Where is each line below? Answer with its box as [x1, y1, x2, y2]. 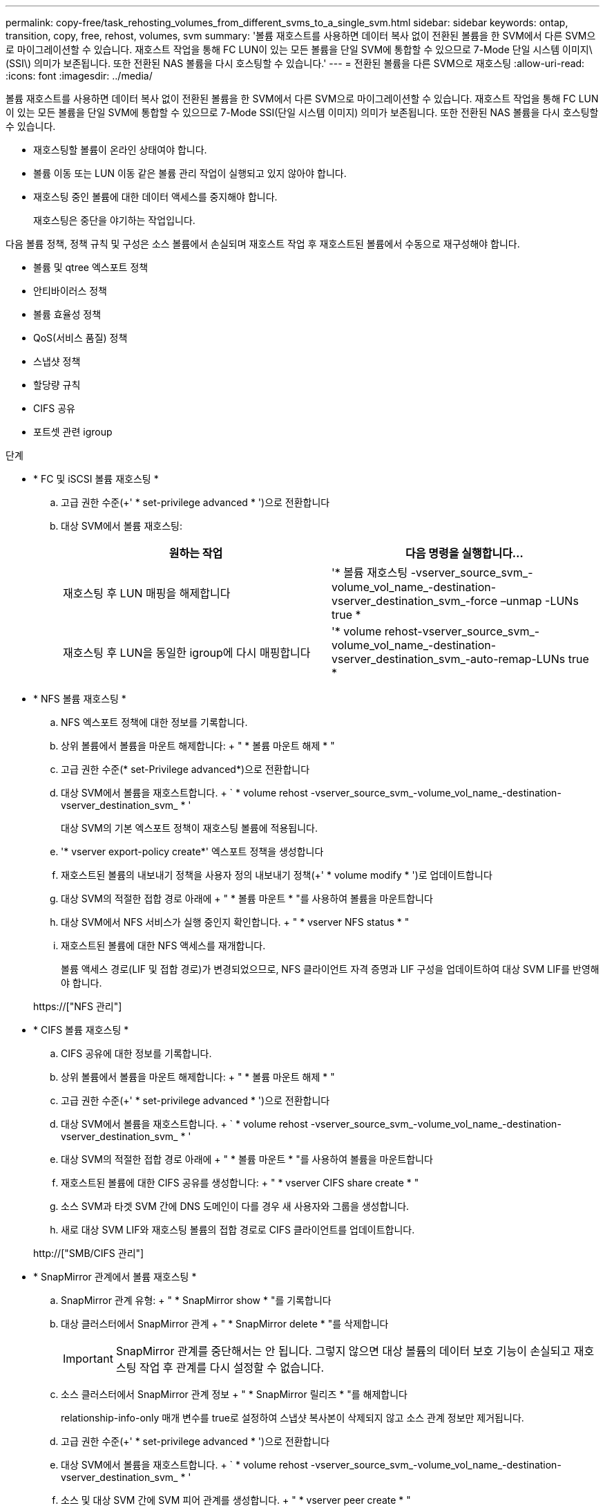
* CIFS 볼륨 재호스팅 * [33, 1024, 129, 1036]
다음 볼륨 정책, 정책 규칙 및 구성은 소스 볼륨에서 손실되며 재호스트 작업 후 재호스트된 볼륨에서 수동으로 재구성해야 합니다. [6, 238, 520, 250]
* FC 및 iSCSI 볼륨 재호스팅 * [33, 473, 159, 485]
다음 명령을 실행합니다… [405, 546, 524, 560]
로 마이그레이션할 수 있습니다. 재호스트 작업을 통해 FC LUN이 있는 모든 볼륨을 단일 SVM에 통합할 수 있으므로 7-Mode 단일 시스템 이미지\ [6, 44, 593, 55]
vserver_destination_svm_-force [332, 594, 498, 608]
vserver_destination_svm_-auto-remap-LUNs [332, 652, 566, 666]
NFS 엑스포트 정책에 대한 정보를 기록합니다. [61, 716, 248, 728]
